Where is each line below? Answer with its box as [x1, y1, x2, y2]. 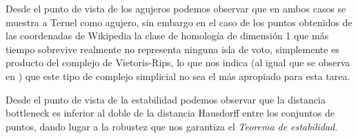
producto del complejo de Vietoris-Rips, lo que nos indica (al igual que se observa [6, 55, 350, 70]
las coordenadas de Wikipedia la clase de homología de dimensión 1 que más [6, 28, 329, 43]
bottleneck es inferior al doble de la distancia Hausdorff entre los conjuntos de [6, 106, 335, 120]
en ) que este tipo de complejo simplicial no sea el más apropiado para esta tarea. [6, 68, 350, 83]
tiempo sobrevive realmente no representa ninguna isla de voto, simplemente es [6, 41, 339, 56]
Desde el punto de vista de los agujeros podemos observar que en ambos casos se [6, 1, 346, 15]
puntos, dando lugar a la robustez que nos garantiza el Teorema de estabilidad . [6, 119, 338, 133]
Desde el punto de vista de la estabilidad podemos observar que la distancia [6, 92, 326, 106]
